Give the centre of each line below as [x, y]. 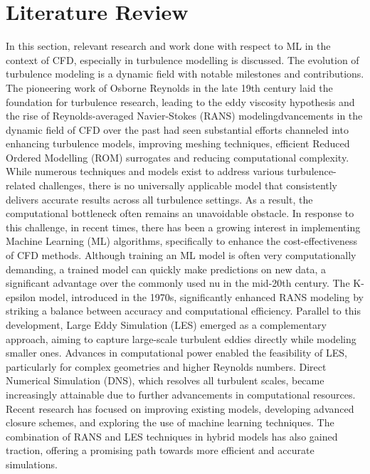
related [21, 185]
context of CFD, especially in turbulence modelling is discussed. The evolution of [183, 59]
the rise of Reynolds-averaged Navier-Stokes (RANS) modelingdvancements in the [184, 116]
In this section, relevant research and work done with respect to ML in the [168, 46]
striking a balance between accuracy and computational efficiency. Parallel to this [184, 311]
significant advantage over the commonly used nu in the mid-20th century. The [178, 283]
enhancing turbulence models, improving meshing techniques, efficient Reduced [178, 143]
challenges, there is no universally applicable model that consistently [188, 185]
